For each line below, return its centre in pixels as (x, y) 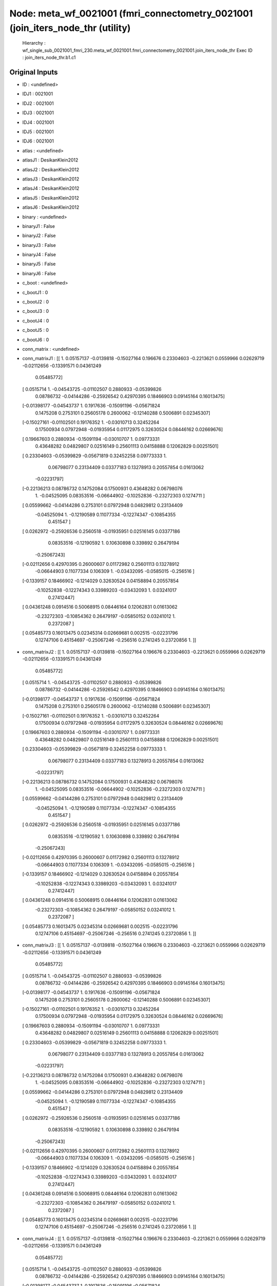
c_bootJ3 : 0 (36, 311)
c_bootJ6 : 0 (36, 340)
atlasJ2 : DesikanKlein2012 (51, 169)
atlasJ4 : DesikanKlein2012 (51, 188)
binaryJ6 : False (39, 273)
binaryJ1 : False (38, 226)
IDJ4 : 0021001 (38, 122)
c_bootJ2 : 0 (36, 302)
